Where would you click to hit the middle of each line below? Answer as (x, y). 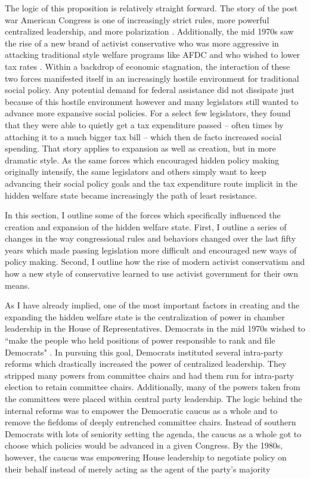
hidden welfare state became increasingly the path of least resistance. (131, 195)
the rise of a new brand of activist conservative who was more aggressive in (142, 43)
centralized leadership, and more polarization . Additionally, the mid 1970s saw (149, 31)
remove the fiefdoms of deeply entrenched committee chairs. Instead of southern (151, 422)
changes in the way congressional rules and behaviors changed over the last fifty (151, 238)
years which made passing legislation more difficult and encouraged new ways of (151, 250)
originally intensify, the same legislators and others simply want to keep (136, 171)
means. (18, 285)
